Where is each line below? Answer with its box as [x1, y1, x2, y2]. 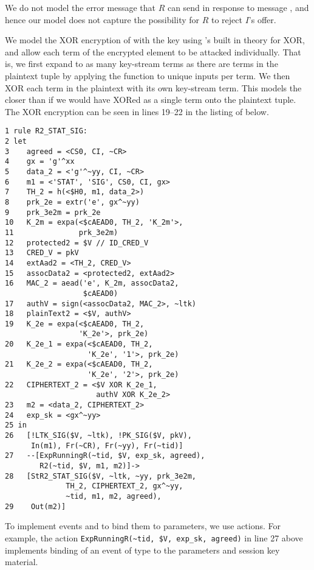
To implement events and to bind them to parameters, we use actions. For [5, 519, 281, 532]
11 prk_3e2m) [5, 228, 118, 237]
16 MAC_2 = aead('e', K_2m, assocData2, [5, 279, 179, 288]
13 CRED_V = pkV [5, 248, 79, 258]
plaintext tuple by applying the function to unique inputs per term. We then [5, 69, 290, 82]
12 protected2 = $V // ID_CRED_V [5, 238, 149, 247]
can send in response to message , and [167, 1, 309, 13]
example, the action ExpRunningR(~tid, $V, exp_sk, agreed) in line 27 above [5, 531, 303, 544]
